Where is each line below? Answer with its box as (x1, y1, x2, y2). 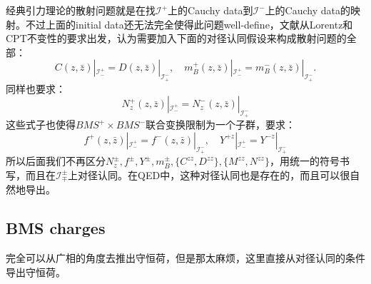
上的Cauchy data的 (265, 3, 350, 17)
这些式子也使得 (6, 117, 76, 132)
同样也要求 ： (6, 81, 66, 96)
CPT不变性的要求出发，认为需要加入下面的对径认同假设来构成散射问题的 (6, 31, 347, 46)
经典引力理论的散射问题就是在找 (6, 3, 156, 17)
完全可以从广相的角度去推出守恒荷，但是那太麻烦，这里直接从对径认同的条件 (6, 250, 365, 265)
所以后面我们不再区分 (6, 153, 106, 168)
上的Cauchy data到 (168, 3, 253, 17)
